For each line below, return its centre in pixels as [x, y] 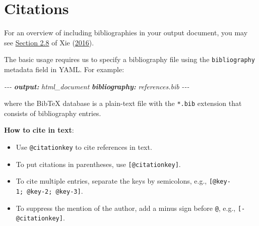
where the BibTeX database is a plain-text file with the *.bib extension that [123, 103]
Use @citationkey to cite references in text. [84, 147]
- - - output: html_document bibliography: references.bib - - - [97, 86]
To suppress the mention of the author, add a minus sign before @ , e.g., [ [129, 208]
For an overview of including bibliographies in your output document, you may [126, 33]
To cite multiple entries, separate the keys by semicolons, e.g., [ [114, 181]
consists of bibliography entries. [53, 113]
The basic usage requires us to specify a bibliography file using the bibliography [129, 59]
